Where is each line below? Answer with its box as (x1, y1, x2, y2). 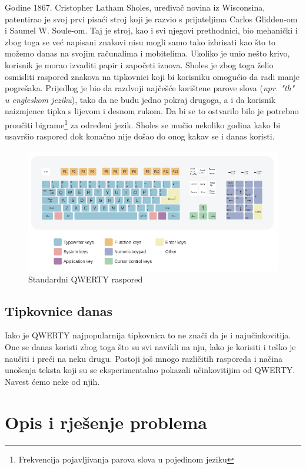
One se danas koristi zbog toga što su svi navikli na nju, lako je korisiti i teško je (5, 341, 296, 353)
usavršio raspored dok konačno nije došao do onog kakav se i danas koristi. (5, 130, 275, 142)
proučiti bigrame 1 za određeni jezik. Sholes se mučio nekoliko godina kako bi (5, 117, 281, 131)
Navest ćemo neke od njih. (5, 375, 100, 387)
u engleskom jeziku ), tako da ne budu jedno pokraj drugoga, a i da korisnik (5, 93, 276, 105)
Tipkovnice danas (5, 301, 112, 320)
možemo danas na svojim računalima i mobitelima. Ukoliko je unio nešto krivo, (5, 47, 290, 59)
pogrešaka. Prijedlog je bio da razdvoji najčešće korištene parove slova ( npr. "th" (5, 82, 295, 94)
